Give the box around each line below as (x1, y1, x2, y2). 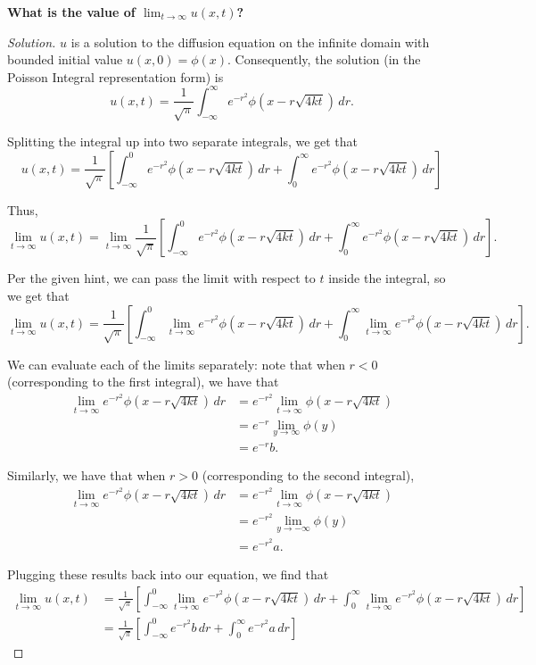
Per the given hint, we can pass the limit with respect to (7, 269, 316, 287)
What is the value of (7, 3, 136, 21)
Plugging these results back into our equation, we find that (7, 565, 329, 584)
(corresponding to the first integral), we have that (7, 372, 279, 391)
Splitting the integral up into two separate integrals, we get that (7, 132, 359, 151)
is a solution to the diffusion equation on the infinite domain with (70, 32, 430, 51)
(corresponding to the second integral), (202, 466, 415, 485)
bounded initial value (7, 50, 123, 69)
